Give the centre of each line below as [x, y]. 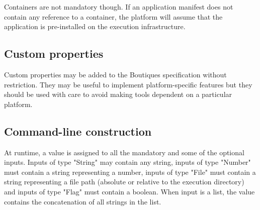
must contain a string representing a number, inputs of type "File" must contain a [130, 172]
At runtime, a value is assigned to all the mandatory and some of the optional [124, 152]
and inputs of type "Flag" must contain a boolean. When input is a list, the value [129, 191]
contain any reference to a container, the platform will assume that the [113, 16]
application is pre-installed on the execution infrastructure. [95, 26]
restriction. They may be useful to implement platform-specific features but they [128, 84]
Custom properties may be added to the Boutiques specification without [115, 74]
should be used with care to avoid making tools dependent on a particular [118, 94]
